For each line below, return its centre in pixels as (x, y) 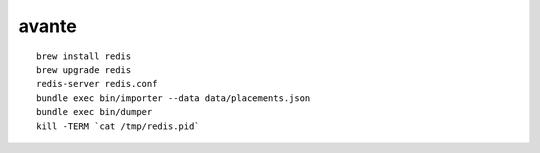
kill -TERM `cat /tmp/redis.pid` (118, 126)
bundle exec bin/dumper (94, 112)
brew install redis (84, 56)
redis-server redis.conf (97, 84)
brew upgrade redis (84, 69)
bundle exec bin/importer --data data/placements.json (173, 98)
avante (47, 26)
